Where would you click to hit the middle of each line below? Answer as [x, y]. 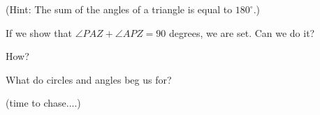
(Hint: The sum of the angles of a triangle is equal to [119, 9]
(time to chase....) [43, 103]
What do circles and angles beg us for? [89, 79]
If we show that [39, 32]
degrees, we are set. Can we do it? [242, 32]
